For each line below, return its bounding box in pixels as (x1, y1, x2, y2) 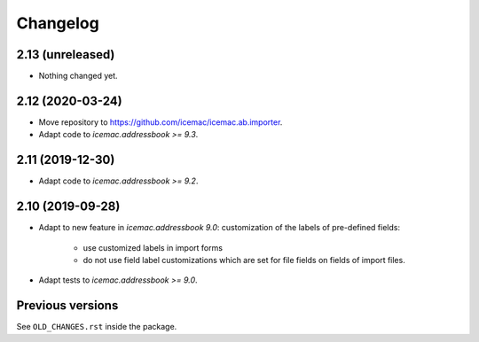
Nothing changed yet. (38, 71, 119, 82)
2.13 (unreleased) (16, 47, 115, 62)
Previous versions (16, 298, 119, 314)
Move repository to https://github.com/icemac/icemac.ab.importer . (38, 116, 283, 128)
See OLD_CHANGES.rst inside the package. (16, 322, 177, 332)
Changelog (16, 13, 99, 33)
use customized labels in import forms (82, 242, 224, 253)
